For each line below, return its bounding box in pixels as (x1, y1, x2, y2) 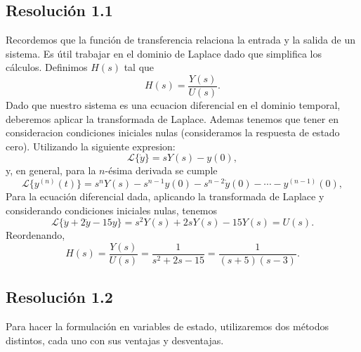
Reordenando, (6, 228, 65, 242)
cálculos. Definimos (6, 60, 88, 74)
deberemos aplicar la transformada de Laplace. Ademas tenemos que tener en (6, 111, 339, 126)
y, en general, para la (6, 163, 96, 178)
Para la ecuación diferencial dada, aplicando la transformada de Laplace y (6, 189, 324, 204)
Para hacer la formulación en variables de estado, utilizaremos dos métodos (6, 319, 329, 334)
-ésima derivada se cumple (105, 163, 218, 178)
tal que (124, 60, 155, 74)
